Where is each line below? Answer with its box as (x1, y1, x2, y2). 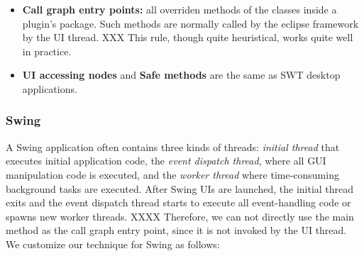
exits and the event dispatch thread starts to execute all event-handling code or (6, 195, 351, 210)
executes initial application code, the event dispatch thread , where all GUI (6, 153, 326, 168)
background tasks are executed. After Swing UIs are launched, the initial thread (6, 181, 354, 196)
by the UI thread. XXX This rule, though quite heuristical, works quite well (22, 30, 353, 45)
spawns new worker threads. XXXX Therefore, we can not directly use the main (6, 208, 354, 223)
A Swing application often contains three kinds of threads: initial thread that (6, 139, 340, 154)
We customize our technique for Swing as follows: (6, 236, 220, 251)
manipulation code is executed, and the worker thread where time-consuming (6, 167, 339, 182)
